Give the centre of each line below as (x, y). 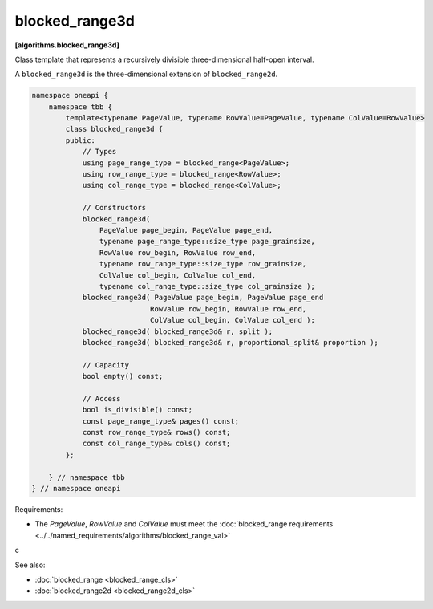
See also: (30, 565)
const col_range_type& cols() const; (156, 444)
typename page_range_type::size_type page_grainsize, (207, 242)
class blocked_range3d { (114, 129)
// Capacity (106, 365)
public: (81, 140)
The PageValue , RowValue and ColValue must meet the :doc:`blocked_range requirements (184, 524)
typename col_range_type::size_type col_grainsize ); (207, 286)
